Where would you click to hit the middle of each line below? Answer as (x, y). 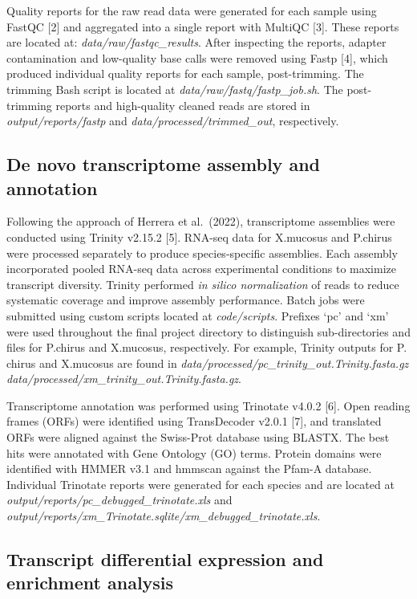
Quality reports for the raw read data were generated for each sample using (192, 10)
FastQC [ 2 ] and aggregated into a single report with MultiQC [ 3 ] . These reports (203, 26)
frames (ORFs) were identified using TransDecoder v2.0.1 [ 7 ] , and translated (194, 421)
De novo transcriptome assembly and (163, 164)
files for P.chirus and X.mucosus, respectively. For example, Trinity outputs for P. (207, 347)
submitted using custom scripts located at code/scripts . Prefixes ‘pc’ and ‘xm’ (198, 315)
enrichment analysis (90, 583)
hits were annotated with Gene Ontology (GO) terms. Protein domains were (194, 452)
